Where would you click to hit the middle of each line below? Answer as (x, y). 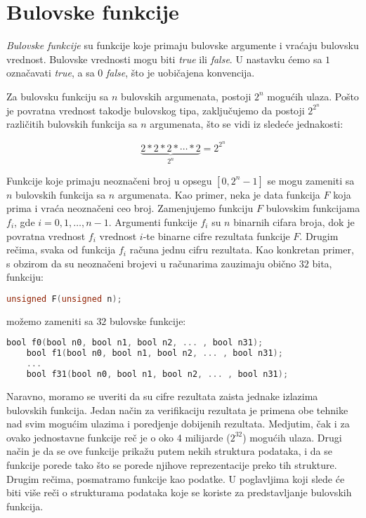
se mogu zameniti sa (311, 180)
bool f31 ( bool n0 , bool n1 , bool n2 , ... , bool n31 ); (157, 374)
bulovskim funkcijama (313, 208)
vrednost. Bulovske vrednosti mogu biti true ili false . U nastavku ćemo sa (164, 59)
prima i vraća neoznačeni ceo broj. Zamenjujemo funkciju (130, 208)
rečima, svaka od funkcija (61, 250)
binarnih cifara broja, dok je (294, 222)
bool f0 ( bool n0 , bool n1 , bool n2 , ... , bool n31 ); (135, 343)
